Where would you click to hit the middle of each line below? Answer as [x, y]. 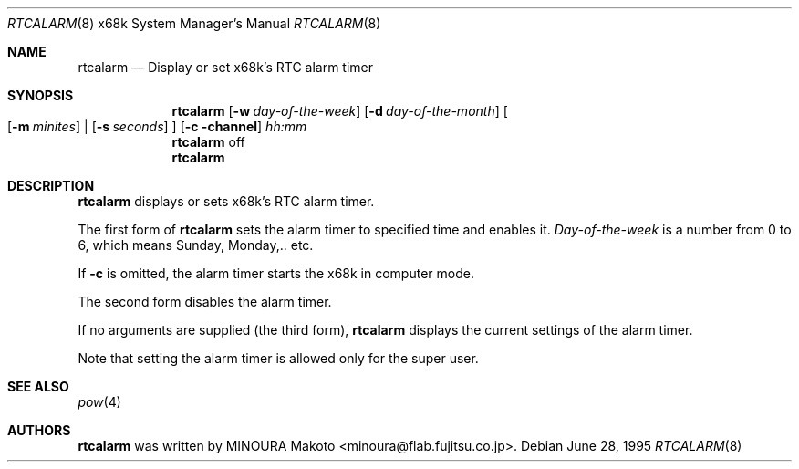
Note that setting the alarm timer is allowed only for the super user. [278, 358]
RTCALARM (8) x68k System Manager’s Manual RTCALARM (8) [194, 23]
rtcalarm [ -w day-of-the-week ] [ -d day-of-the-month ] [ [340, 111]
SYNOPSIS [41, 95]
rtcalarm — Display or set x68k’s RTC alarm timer [226, 67]
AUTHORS [39, 430]
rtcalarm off [208, 142]
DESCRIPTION [51, 186]
